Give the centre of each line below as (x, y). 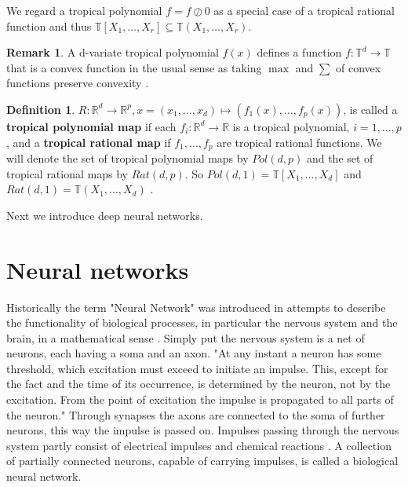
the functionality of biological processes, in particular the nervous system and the (202, 322)
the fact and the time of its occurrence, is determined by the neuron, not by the (199, 384)
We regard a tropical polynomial (84, 10)
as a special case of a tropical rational (304, 10)
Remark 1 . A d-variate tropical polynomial (113, 52)
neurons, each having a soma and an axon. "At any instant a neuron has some (194, 353)
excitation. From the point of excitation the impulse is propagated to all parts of (200, 399)
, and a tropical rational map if (89, 142)
